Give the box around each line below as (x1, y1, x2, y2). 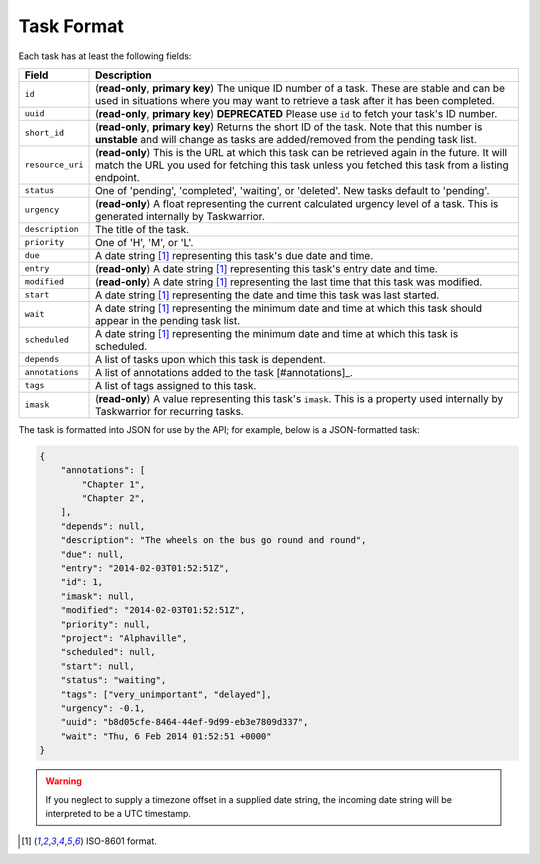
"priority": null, (60, 618, 151, 630)
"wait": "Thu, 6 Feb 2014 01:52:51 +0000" (60, 730, 272, 742)
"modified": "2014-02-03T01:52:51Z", (60, 605, 246, 616)
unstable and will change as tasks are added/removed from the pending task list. (95, 132, 477, 146)
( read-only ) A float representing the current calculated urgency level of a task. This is (95, 196, 499, 210)
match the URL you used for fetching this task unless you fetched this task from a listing (95, 158, 509, 172)
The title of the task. (95, 222, 190, 236)
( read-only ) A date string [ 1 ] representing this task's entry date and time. (95, 261, 439, 275)
